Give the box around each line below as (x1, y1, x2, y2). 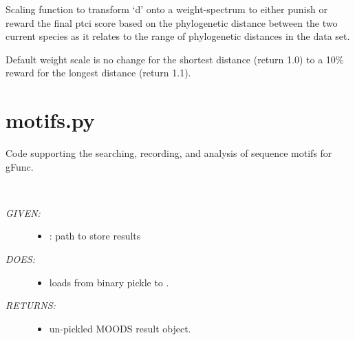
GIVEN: (6, 205, 41, 220)
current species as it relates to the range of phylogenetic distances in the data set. (6, 29, 350, 43)
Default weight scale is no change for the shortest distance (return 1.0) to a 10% (6, 52, 344, 66)
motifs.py (6, 106, 95, 134)
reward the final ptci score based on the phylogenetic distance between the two (6, 15, 338, 30)
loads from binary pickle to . (49, 275, 169, 289)
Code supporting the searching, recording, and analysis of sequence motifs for (6, 146, 332, 160)
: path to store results (49, 229, 141, 243)
